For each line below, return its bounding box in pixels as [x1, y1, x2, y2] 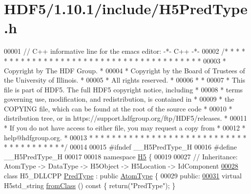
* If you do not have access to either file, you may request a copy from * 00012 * [4, 123, 246, 133]
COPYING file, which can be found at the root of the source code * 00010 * [4, 103, 232, 113]
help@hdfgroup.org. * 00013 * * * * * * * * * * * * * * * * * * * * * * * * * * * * [4, 132, 247, 142]
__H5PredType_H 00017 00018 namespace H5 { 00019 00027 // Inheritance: [4, 151, 238, 161]
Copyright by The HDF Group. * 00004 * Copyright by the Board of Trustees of [4, 65, 245, 75]
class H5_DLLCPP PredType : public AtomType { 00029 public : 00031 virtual [4, 171, 242, 181]
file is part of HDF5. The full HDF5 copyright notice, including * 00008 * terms [4, 84, 243, 94]
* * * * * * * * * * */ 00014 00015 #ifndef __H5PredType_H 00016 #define [4, 142, 237, 152]
